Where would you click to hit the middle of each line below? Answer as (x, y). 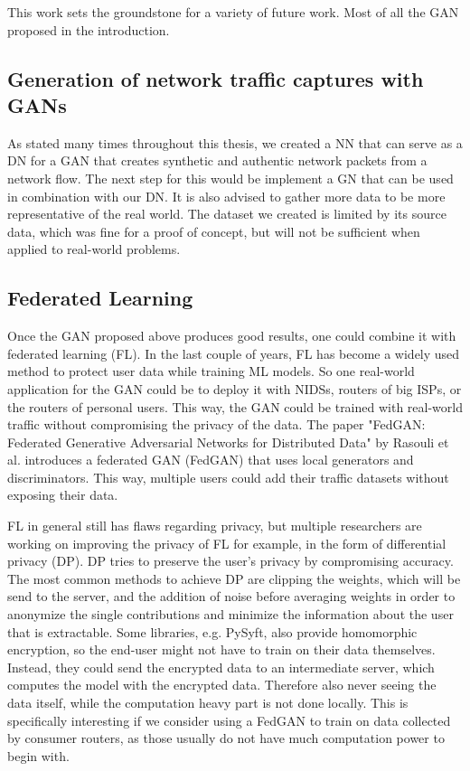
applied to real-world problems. (94, 249)
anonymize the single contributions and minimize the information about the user (230, 614)
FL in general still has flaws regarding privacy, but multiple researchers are (215, 526)
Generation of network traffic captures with (216, 78)
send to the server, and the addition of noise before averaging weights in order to (231, 596)
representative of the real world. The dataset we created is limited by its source (227, 214)
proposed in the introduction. (89, 29)
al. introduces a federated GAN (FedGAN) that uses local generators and (211, 460)
